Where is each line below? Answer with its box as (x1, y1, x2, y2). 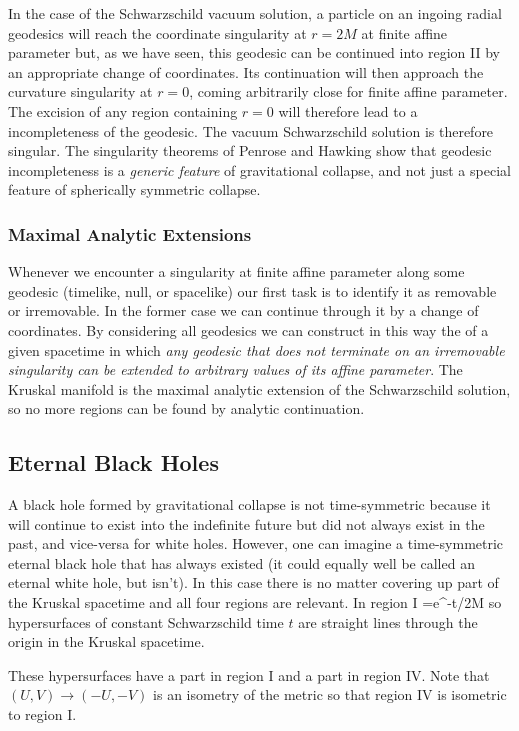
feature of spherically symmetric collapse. (8, 179, 261, 200)
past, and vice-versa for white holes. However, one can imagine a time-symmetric (8, 533, 504, 554)
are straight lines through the (298, 611, 478, 632)
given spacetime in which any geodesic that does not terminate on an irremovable (8, 339, 505, 360)
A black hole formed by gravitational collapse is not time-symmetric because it (8, 494, 491, 515)
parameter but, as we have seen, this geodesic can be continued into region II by (8, 42, 500, 63)
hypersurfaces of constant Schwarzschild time (8, 611, 284, 632)
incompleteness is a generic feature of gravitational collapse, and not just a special (8, 159, 511, 180)
